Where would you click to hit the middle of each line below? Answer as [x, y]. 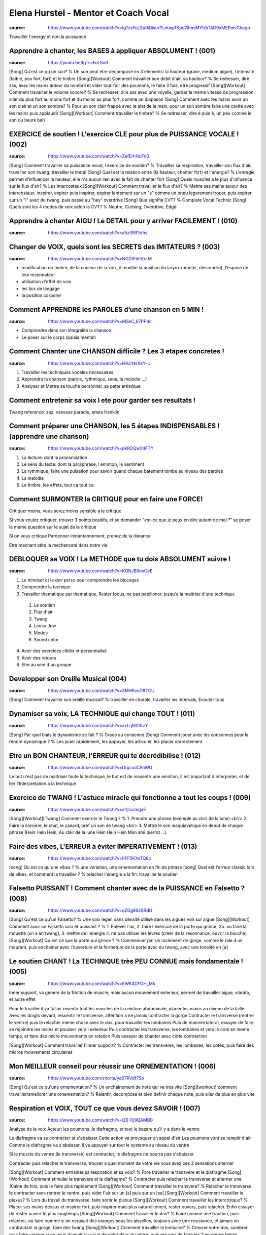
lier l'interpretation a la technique [43, 783]
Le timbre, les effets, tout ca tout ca [57, 485]
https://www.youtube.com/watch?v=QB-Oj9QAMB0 [100, 1120]
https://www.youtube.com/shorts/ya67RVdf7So [96, 1078]
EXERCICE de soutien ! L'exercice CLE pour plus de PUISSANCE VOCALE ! [124, 134]
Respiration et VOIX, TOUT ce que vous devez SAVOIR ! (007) [105, 1108]
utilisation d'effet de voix [46, 282]
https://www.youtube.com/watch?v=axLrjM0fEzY [98, 726]
